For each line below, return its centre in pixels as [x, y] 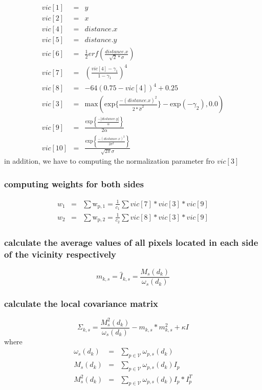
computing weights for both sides [74, 183]
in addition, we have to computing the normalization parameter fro [110, 161]
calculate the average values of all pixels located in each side [131, 242]
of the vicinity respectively [60, 254]
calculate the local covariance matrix [81, 303]
